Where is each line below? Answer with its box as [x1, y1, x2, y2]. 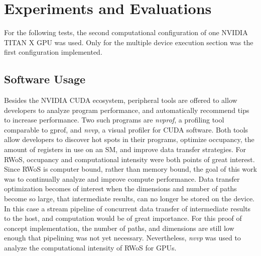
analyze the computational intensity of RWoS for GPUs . [4, 242, 177, 253]
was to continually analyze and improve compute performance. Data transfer [4, 173, 240, 184]
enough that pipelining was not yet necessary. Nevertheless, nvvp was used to [4, 232, 241, 243]
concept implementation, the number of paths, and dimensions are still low [4, 222, 234, 233]
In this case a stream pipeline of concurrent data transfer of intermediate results [4, 203, 251, 213]
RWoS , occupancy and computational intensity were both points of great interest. [4, 154, 255, 164]
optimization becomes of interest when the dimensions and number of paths [4, 183, 237, 194]
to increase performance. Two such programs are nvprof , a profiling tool [4, 114, 224, 125]
